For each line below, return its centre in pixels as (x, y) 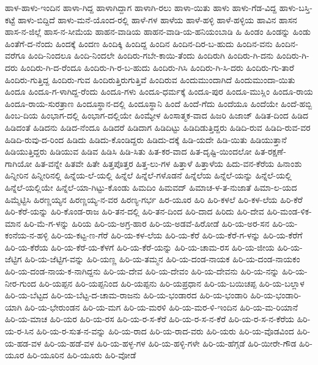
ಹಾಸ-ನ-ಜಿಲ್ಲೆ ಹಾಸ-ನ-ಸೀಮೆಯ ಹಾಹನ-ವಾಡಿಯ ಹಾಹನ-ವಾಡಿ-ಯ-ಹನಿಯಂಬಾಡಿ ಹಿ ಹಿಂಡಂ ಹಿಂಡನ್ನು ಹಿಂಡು (158, 31)
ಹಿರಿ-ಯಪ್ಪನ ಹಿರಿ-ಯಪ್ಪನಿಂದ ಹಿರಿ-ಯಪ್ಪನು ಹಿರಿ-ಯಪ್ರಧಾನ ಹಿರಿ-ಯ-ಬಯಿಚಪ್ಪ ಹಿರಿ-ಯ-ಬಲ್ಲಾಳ (172, 283)
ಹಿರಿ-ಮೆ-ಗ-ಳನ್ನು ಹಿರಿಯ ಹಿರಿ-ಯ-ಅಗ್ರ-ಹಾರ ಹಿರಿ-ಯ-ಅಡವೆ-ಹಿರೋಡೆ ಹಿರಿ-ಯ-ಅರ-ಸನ (146, 223)
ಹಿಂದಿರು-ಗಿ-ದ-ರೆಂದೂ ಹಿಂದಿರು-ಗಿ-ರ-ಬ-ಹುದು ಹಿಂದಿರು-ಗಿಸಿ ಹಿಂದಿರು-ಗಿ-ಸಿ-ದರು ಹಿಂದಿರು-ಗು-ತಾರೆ (157, 67)
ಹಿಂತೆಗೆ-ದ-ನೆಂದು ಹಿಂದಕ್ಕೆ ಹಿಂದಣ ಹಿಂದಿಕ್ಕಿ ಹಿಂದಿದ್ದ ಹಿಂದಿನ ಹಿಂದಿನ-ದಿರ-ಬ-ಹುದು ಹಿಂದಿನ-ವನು (139, 43)
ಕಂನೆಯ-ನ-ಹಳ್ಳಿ (27, 235)
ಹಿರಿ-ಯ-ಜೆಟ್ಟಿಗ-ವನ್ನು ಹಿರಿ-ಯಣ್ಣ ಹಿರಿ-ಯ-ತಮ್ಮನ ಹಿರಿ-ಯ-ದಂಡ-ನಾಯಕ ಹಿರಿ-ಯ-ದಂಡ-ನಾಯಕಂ (162, 259)
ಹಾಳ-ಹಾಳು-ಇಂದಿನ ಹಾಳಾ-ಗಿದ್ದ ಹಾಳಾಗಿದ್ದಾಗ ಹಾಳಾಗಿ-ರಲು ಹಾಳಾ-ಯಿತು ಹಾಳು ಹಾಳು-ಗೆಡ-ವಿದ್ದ (141, 7)
